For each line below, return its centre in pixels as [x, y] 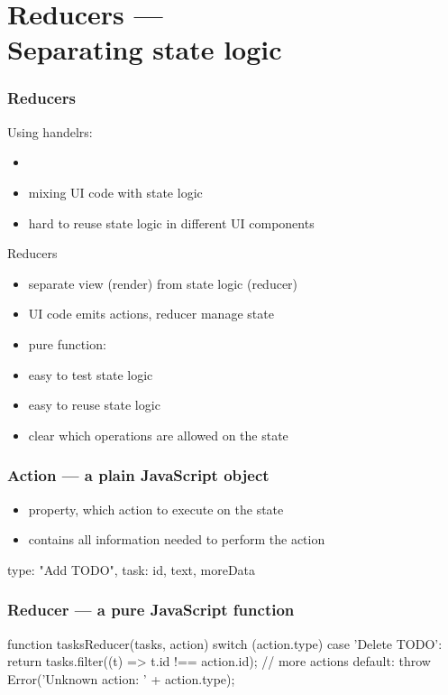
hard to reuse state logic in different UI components [171, 222]
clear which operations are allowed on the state [158, 435]
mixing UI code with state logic [115, 192]
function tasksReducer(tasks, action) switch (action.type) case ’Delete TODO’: [225, 643]
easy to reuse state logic [94, 405]
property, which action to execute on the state [156, 509]
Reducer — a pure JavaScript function [151, 610]
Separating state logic [145, 49]
